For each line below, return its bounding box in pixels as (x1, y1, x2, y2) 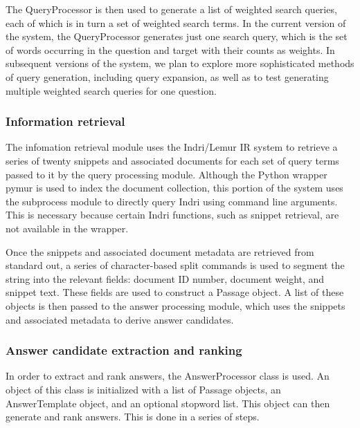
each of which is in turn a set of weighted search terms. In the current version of (6, 15, 346, 30)
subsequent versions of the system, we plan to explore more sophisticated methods (6, 56, 354, 71)
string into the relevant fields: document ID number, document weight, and (6, 271, 325, 286)
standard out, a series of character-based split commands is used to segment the (6, 258, 345, 272)
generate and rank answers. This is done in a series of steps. (6, 409, 260, 424)
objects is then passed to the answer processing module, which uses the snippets (6, 298, 345, 313)
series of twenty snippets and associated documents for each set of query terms (6, 153, 339, 167)
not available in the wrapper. (6, 221, 129, 235)
